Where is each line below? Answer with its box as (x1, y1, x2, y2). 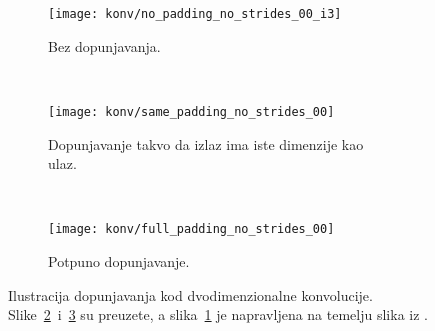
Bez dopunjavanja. (48, 35, 161, 56)
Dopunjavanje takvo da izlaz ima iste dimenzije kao (48, 133, 364, 154)
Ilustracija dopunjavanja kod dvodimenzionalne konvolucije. (8, 284, 373, 305)
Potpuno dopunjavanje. (48, 250, 190, 271)
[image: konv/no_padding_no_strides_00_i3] (48, 7, 342, 21)
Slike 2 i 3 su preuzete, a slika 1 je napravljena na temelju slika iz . (8, 304, 428, 325)
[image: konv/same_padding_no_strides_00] (48, 104, 335, 119)
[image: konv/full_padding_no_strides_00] (48, 222, 335, 237)
